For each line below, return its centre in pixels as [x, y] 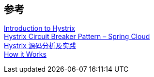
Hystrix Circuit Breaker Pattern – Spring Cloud [77, 37]
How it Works [25, 54]
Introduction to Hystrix [39, 28]
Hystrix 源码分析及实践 [40, 46]
